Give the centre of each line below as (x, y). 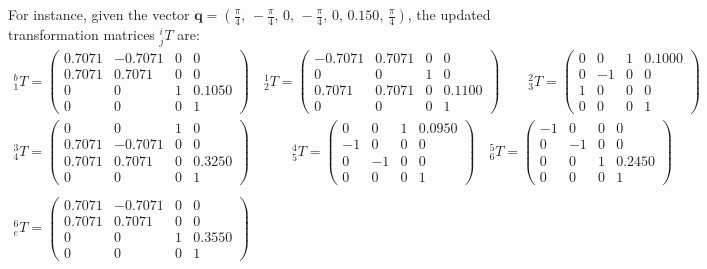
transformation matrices (81, 34)
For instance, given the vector (99, 14)
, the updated (449, 14)
